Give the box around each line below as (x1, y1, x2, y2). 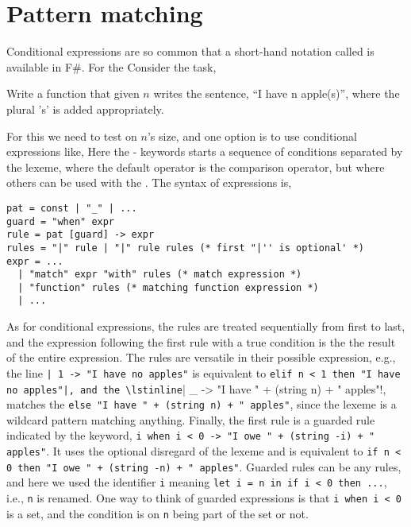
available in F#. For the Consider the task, (6, 58, 217, 75)
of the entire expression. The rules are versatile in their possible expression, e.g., (6, 349, 396, 366)
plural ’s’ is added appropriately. (6, 100, 164, 117)
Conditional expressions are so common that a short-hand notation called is (6, 43, 375, 60)
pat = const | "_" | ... (6, 202, 137, 214)
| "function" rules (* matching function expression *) (17, 281, 319, 293)
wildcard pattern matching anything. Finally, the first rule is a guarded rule (6, 411, 375, 428)
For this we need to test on (6, 127, 137, 144)
